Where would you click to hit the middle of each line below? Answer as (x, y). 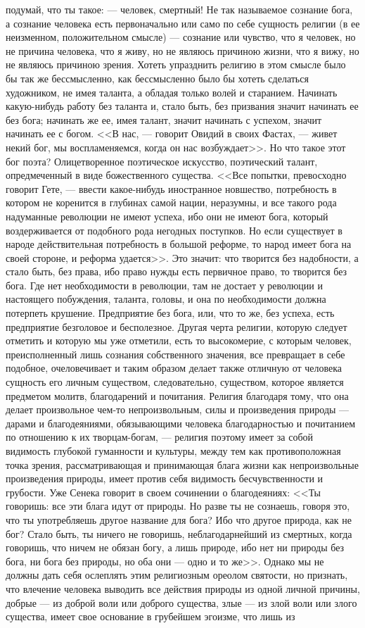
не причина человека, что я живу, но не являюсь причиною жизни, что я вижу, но (182, 50)
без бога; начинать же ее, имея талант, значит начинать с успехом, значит (164, 119)
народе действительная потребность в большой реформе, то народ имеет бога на (179, 244)
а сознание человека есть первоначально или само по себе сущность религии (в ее (183, 23)
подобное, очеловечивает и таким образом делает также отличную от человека (174, 368)
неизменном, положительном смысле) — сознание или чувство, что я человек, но (181, 37)
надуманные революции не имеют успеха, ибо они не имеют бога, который (167, 216)
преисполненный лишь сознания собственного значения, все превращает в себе (175, 354)
